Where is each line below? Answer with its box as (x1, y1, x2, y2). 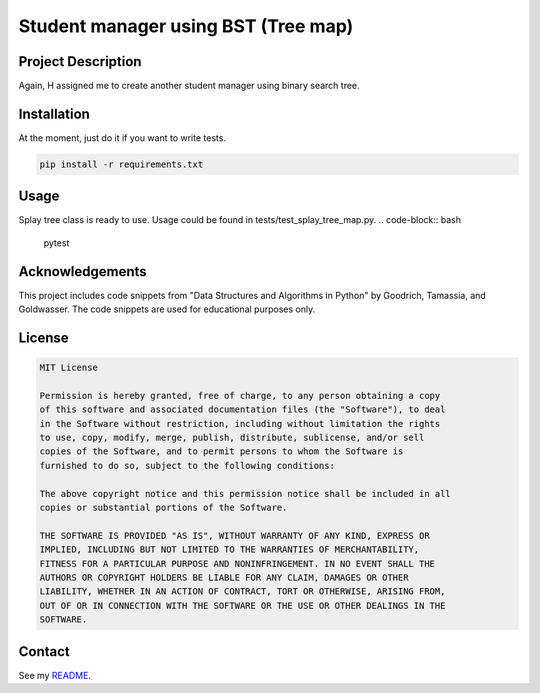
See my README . (18, 669, 92, 681)
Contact (18, 643, 70, 660)
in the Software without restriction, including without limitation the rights (39, 418, 441, 429)
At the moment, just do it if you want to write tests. (18, 131, 227, 144)
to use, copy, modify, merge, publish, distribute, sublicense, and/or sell (39, 432, 425, 444)
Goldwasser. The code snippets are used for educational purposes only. (18, 303, 316, 315)
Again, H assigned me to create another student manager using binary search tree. (18, 80, 360, 92)
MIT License (39, 362, 99, 374)
